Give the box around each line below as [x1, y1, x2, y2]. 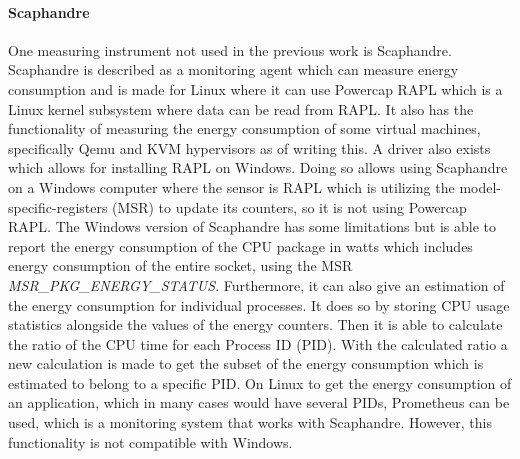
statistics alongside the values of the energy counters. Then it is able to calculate [8, 314, 503, 335]
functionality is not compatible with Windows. [8, 431, 293, 452]
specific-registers [8, 196, 108, 217]
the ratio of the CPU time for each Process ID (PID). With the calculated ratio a [8, 333, 508, 354]
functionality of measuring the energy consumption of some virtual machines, [8, 118, 481, 139]
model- [459, 176, 501, 197]
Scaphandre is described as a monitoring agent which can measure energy [8, 59, 459, 80]
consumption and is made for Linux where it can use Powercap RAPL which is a [8, 78, 503, 99]
